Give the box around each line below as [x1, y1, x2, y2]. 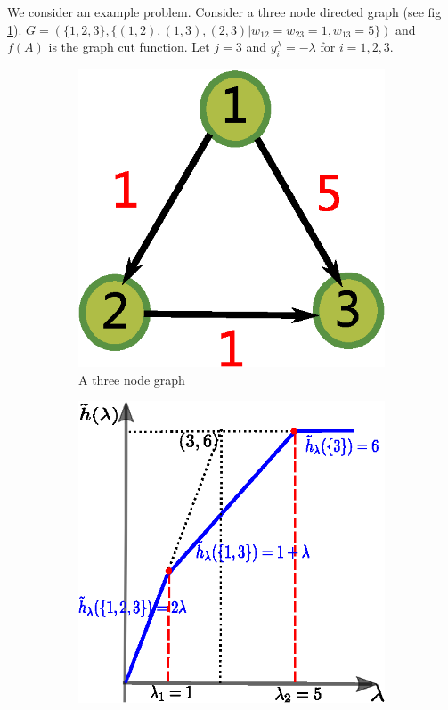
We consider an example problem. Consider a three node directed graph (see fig [7, 3, 442, 20]
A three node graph [78, 370, 185, 388]
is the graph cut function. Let [48, 37, 210, 56]
